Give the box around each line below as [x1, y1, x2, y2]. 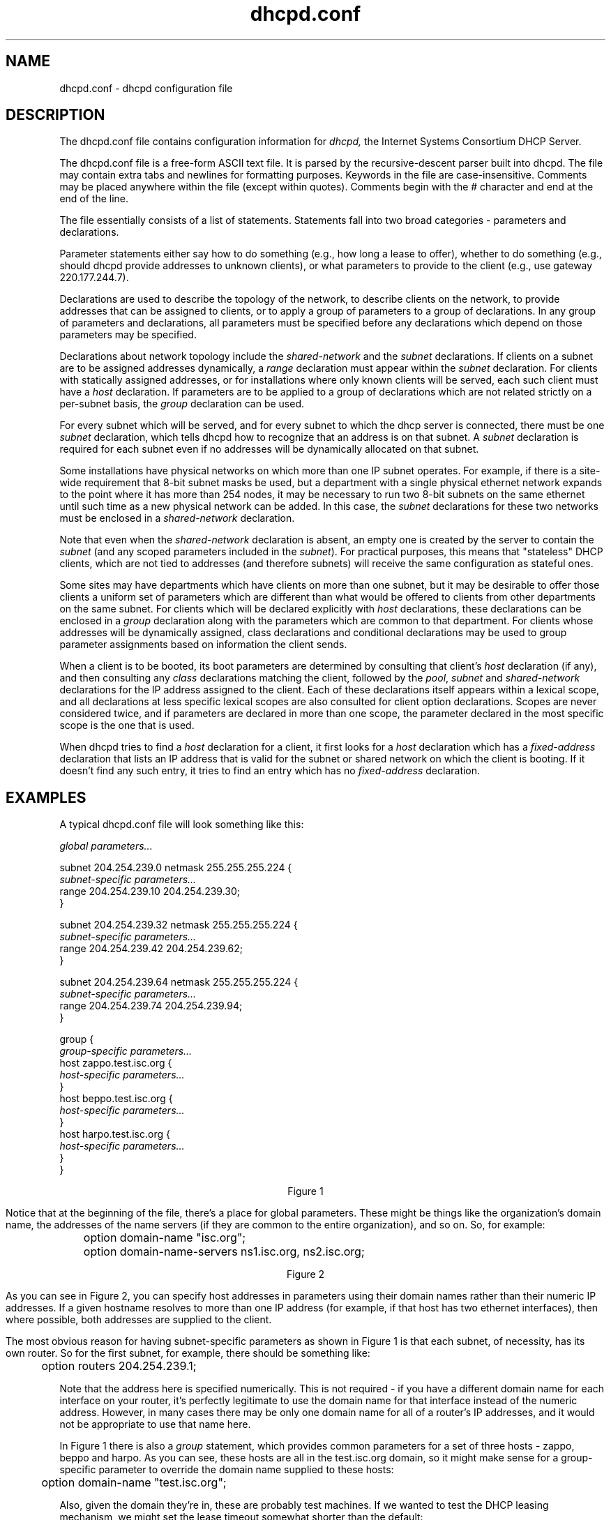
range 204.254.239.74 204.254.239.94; [59, 1000, 243, 1012]
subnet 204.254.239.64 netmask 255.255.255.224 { [59, 976, 299, 988]
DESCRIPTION [6, 106, 105, 124]
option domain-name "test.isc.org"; [41, 1475, 227, 1490]
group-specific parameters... [59, 1045, 193, 1058]
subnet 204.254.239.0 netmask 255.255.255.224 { [59, 861, 292, 874]
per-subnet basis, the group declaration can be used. [59, 398, 305, 410]
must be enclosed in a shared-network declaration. [59, 512, 295, 525]
